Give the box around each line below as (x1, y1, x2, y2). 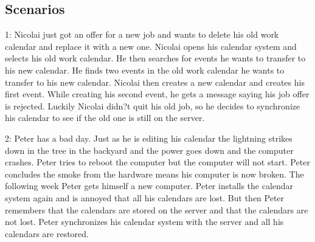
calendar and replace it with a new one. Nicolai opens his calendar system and (5, 40, 297, 52)
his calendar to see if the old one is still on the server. (5, 111, 205, 124)
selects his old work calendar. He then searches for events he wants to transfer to (5, 52, 306, 64)
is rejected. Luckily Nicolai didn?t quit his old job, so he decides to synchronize (5, 99, 300, 112)
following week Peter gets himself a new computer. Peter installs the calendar (5, 179, 294, 192)
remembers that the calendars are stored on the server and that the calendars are (5, 203, 308, 216)
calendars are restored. (5, 227, 89, 240)
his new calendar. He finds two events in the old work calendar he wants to (5, 63, 285, 76)
